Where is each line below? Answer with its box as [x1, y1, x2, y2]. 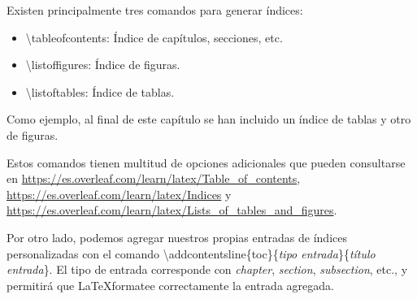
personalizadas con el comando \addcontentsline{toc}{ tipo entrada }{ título [7, 245, 376, 262]
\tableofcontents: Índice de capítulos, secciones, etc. [25, 28, 283, 45]
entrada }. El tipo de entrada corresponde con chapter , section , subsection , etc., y [7, 261, 408, 278]
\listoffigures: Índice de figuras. [25, 56, 180, 73]
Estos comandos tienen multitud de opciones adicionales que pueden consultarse [7, 154, 406, 171]
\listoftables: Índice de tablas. [25, 83, 175, 100]
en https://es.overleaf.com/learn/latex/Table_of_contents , [7, 170, 301, 187]
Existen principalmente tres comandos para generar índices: [7, 2, 303, 18]
